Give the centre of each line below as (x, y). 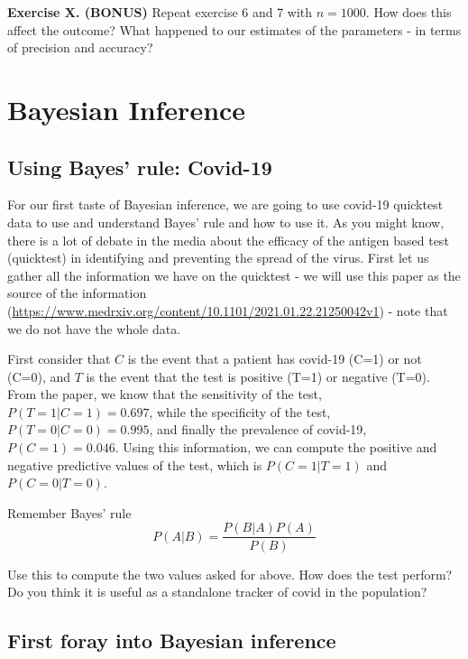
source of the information (77, 293)
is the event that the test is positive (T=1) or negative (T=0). (258, 376)
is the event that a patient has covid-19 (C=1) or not (275, 359)
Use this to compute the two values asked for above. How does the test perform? (230, 574)
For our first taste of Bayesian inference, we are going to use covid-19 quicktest (225, 204)
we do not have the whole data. (94, 328)
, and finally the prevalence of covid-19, (258, 429)
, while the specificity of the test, (240, 411)
